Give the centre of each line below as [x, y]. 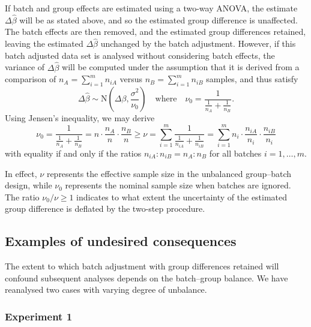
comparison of [31, 79]
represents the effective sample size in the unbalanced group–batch [169, 173]
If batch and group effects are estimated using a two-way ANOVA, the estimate [151, 8]
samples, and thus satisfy [252, 79]
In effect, [21, 173]
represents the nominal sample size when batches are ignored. [178, 185]
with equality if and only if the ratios [73, 153]
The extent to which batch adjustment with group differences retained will [142, 266]
